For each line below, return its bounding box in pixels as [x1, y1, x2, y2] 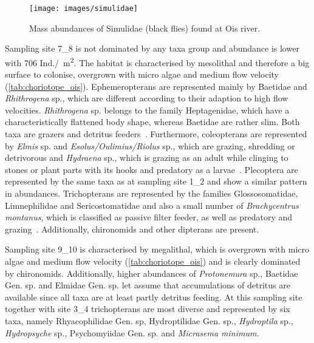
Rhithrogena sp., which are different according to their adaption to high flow [5, 92, 288, 104]
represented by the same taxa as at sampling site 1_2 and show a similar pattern [5, 175, 307, 188]
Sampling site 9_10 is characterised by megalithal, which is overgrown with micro [5, 243, 309, 256]
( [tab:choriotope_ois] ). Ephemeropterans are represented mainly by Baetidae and [5, 80, 307, 92]
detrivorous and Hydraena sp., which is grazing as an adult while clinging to [5, 151, 288, 164]
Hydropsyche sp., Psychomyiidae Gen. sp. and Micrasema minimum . [5, 326, 259, 339]
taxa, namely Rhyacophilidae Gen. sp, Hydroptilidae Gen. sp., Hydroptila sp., [5, 314, 293, 327]
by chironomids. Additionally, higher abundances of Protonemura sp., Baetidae [5, 267, 298, 279]
